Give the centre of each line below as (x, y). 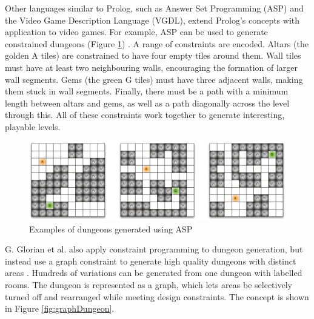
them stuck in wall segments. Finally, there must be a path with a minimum (147, 91)
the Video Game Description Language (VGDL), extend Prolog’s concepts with (152, 20)
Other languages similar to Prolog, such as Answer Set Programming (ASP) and (154, 8)
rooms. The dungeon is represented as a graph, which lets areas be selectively (149, 284)
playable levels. (33, 126)
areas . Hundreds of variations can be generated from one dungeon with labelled (154, 273)
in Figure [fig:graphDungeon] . (60, 308)
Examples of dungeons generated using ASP (111, 229)
